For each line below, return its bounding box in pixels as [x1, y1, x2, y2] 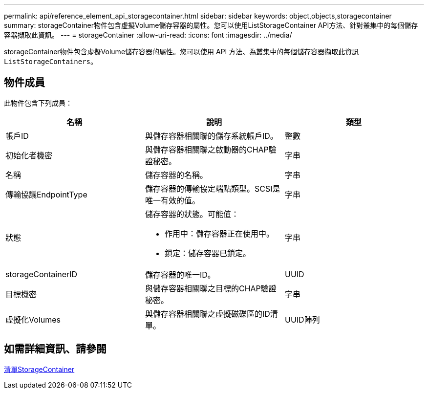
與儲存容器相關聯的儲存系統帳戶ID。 [145, 131, 278, 141]
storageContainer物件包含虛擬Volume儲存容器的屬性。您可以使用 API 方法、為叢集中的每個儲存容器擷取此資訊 [4, 47, 359, 56]
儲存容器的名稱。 [145, 170, 208, 180]
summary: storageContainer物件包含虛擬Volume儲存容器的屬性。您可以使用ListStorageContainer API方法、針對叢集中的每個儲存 [4, 21, 418, 29]
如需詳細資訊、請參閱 [4, 343, 107, 355]
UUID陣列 [284, 314, 320, 325]
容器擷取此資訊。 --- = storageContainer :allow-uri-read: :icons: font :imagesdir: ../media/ [4, 31, 292, 39]
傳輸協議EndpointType [5, 189, 87, 199]
